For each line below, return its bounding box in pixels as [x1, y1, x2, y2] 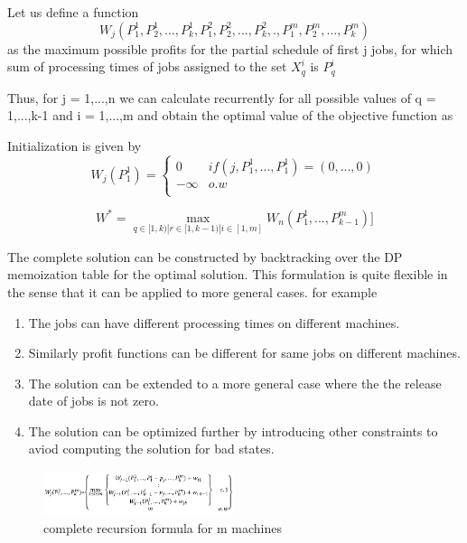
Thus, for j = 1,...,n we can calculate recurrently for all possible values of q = [7, 88, 436, 107]
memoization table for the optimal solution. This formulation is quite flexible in [7, 265, 448, 284]
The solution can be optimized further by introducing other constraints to [28, 421, 438, 440]
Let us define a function [7, 3, 139, 21]
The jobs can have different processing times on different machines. [28, 313, 400, 332]
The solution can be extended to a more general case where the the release [28, 373, 442, 392]
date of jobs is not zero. [28, 391, 159, 410]
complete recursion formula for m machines [43, 518, 282, 537]
